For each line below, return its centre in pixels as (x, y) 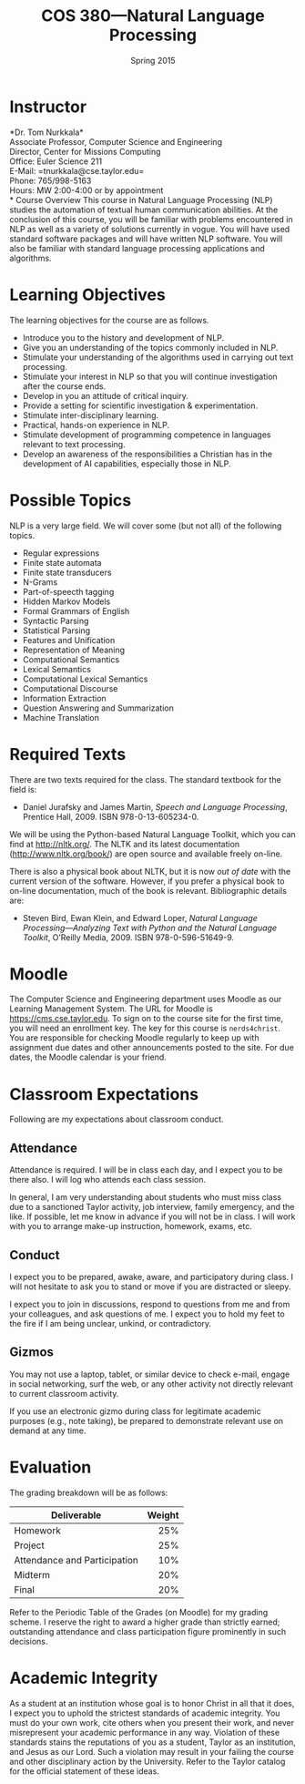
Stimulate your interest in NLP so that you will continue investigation (150, 376)
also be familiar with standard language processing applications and (137, 248)
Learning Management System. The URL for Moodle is (112, 1009)
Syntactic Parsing (56, 620)
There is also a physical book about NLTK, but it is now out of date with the (150, 871)
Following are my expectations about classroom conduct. (117, 1119)
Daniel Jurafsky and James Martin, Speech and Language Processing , (155, 806)
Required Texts (68, 754)
